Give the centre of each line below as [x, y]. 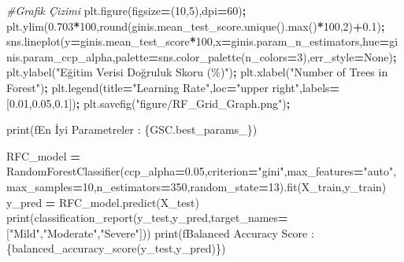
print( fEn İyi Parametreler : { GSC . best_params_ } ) [132, 129]
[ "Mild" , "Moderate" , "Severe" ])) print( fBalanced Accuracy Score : [160, 232]
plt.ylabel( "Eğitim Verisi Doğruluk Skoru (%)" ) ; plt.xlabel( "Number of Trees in [197, 72]
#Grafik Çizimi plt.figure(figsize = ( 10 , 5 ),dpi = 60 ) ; [126, 10]
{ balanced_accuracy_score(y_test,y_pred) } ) [116, 248]
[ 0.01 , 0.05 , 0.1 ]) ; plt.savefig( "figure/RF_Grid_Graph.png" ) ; [148, 103]
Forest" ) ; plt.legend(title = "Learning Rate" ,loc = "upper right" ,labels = [173, 87]
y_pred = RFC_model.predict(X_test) [103, 202]
